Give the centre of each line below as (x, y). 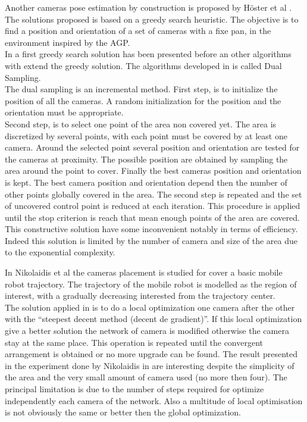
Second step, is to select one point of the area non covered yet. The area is (141, 124)
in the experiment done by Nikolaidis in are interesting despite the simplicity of (150, 365)
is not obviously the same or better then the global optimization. (123, 412)
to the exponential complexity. (60, 252)
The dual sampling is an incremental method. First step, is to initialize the (141, 89)
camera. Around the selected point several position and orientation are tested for (152, 147)
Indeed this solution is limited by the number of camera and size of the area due (151, 240)
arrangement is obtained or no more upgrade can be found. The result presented (151, 354)
